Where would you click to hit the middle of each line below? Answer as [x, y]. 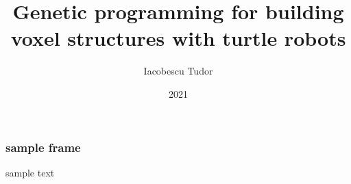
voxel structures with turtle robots [178, 38]
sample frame [43, 147]
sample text [30, 172]
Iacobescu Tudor [178, 71]
